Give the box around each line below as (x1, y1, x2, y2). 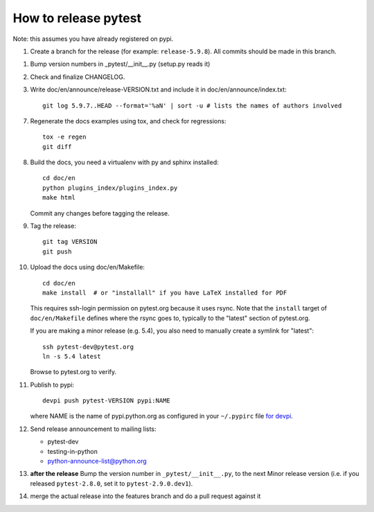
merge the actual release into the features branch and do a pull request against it (30, 492, 261, 500)
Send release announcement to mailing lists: (30, 425, 157, 433)
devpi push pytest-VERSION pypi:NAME (42, 397, 171, 405)
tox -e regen (42, 133, 87, 141)
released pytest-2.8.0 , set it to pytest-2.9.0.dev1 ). (30, 479, 193, 488)
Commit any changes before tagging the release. (30, 209, 170, 218)
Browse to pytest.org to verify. (30, 368, 117, 376)
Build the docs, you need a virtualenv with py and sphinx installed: (30, 158, 219, 166)
